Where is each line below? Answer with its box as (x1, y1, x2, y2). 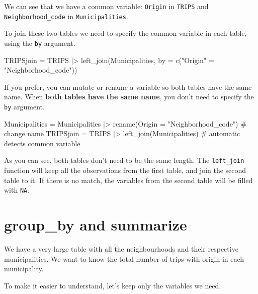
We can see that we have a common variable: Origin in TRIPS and (4, 1, 209, 11)
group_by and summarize (4, 214, 187, 235)
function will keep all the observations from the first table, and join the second (4, 165, 246, 175)
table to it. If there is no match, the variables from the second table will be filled (4, 174, 253, 185)
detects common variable (4, 138, 80, 148)
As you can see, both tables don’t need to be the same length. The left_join (4, 155, 244, 165)
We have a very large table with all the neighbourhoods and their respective (4, 244, 238, 254)
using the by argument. (4, 37, 75, 48)
